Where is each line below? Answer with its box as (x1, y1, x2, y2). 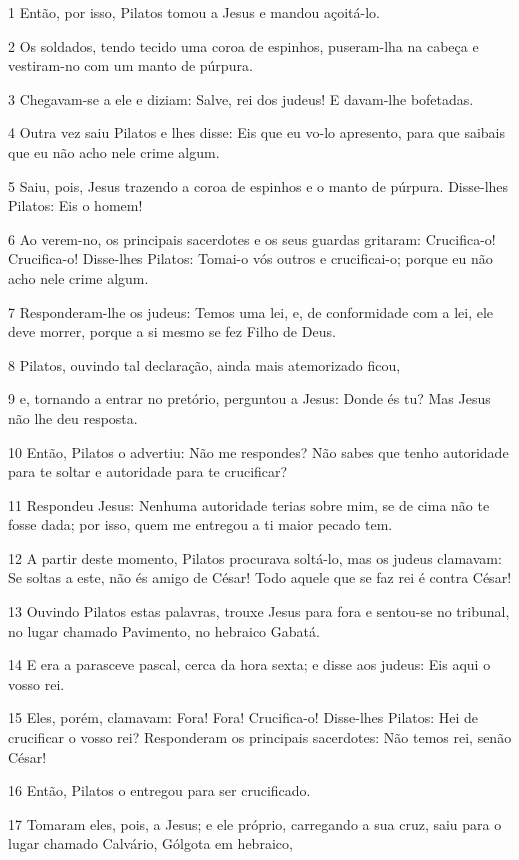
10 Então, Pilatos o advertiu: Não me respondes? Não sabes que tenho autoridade (8, 441, 509, 462)
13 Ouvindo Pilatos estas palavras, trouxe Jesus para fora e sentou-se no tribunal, (8, 601, 510, 622)
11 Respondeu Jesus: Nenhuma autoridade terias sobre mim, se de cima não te (8, 494, 490, 515)
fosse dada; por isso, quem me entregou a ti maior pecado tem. (8, 514, 393, 535)
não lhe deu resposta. (8, 407, 138, 428)
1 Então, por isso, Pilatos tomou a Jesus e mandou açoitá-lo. (8, 2, 380, 22)
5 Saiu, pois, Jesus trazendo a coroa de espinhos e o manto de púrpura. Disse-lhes (8, 175, 509, 196)
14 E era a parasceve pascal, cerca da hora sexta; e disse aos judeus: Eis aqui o (8, 654, 491, 675)
